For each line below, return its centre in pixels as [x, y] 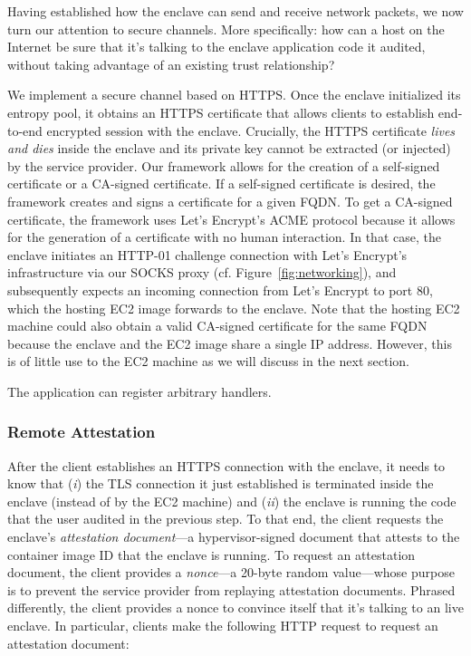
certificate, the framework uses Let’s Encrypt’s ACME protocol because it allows [231, 219]
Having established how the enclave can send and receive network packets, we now [235, 11]
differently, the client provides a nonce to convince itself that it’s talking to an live [235, 608]
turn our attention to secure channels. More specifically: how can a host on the [226, 29]
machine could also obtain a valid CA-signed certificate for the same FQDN [217, 326]
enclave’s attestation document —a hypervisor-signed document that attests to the [234, 537]
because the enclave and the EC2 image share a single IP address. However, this [230, 343]
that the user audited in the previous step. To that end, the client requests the [226, 519]
